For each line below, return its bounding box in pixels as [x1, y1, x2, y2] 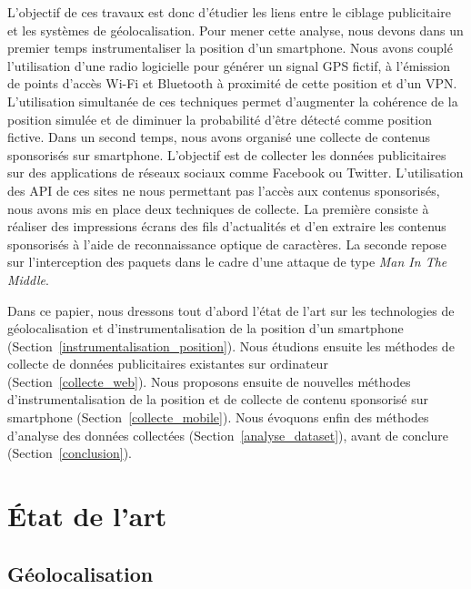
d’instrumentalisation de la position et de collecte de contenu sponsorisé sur [7, 390, 429, 409]
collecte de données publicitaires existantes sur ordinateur [7, 354, 328, 373]
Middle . [7, 269, 49, 289]
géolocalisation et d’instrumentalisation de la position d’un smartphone [7, 319, 404, 338]
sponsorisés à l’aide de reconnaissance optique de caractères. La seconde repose [7, 234, 446, 253]
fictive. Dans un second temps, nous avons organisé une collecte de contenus [7, 127, 431, 147]
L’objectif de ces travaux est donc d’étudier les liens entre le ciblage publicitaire [7, 3, 451, 21]
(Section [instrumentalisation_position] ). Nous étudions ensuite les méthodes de [7, 336, 455, 355]
